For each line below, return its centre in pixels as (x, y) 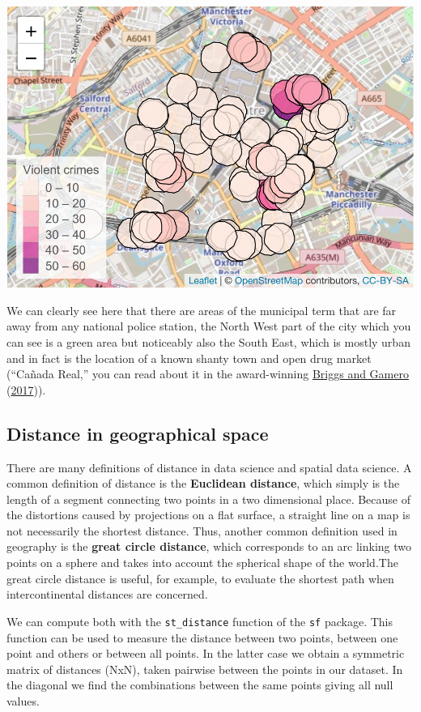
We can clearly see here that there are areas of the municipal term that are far (202, 310)
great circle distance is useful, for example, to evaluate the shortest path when (200, 578)
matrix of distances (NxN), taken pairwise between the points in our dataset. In (205, 669)
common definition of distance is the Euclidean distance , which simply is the (203, 483)
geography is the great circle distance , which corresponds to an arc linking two (209, 546)
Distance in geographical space (138, 433)
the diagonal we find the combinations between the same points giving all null (200, 685)
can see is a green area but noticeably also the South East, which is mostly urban (208, 341)
